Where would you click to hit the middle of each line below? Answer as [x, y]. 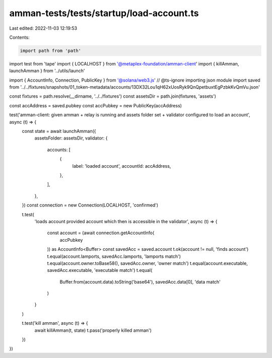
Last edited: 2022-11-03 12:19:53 [43, 28]
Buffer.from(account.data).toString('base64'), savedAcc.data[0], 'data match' [140, 281]
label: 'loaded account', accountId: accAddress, [122, 166]
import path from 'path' [51, 51]
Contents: [19, 37]
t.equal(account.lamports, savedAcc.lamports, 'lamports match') [114, 256]
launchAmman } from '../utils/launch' [47, 71]
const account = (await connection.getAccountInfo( [101, 233]
